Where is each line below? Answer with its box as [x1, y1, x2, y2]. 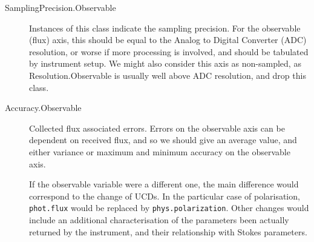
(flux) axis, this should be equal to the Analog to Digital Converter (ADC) [29, 33, 307, 46]
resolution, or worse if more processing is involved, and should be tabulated [29, 45, 309, 58]
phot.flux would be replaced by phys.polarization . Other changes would [29, 201, 309, 214]
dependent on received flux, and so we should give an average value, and [29, 133, 297, 146]
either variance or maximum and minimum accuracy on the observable [29, 145, 290, 158]
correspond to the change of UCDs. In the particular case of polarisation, [29, 189, 300, 202]
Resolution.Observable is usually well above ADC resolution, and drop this [29, 69, 306, 81]
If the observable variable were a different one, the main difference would [29, 178, 299, 190]
